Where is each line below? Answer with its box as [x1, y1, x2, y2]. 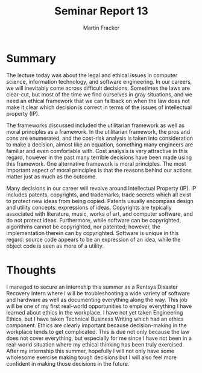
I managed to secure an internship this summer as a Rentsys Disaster [6, 283, 178, 290]
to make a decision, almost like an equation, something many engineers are [6, 140, 194, 148]
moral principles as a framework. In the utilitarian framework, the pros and [6, 128, 191, 135]
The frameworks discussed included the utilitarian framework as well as [6, 122, 185, 129]
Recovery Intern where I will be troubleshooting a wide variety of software [6, 289, 190, 296]
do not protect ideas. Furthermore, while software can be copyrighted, [6, 216, 181, 224]
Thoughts [6, 263, 56, 277]
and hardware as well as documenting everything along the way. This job [6, 296, 188, 303]
